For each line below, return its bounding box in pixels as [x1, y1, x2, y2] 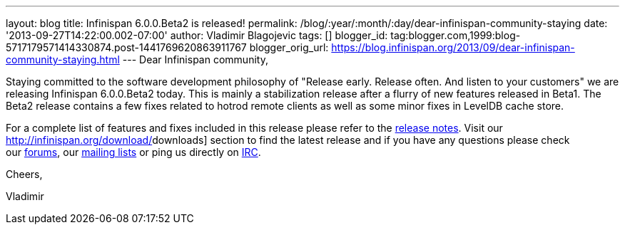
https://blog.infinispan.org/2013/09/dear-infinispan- [331, 41, 575, 53]
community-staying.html [6, 53, 120, 66]
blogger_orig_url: [249, 41, 329, 53]
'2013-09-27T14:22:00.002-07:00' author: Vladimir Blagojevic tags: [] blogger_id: [6, 29, 388, 41]
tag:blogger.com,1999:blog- [390, 29, 521, 41]
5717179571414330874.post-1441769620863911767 [6, 41, 247, 53]
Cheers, [6, 168, 43, 180]
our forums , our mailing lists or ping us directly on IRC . [6, 146, 261, 158]
